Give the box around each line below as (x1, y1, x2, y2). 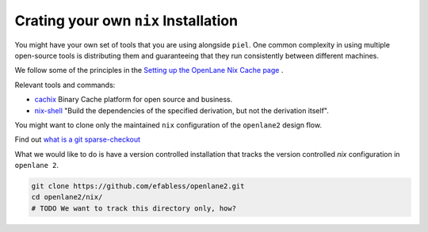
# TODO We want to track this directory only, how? (31, 203, 237, 213)
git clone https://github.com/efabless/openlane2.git (31, 182, 245, 191)
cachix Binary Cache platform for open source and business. (34, 95, 233, 105)
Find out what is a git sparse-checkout (14, 135, 141, 144)
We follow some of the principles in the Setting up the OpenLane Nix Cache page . (14, 66, 284, 75)
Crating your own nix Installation (14, 12, 238, 29)
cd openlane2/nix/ (31, 192, 103, 202)
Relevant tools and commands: (14, 80, 116, 89)
